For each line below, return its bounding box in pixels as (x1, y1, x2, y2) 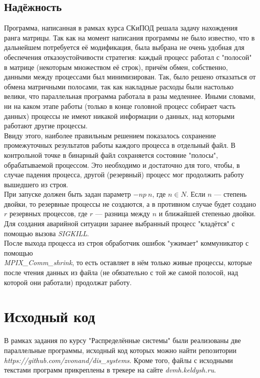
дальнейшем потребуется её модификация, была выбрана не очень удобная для (4, 42, 244, 52)
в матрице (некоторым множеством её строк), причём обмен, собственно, (4, 61, 228, 72)
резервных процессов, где (9, 208, 87, 219)
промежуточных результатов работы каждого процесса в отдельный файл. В (4, 140, 235, 150)
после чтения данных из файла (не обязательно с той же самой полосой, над (4, 267, 238, 278)
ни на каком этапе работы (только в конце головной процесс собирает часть (4, 100, 235, 111)
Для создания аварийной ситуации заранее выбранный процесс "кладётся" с (4, 218, 235, 229)
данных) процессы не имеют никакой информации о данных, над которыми (4, 110, 234, 121)
